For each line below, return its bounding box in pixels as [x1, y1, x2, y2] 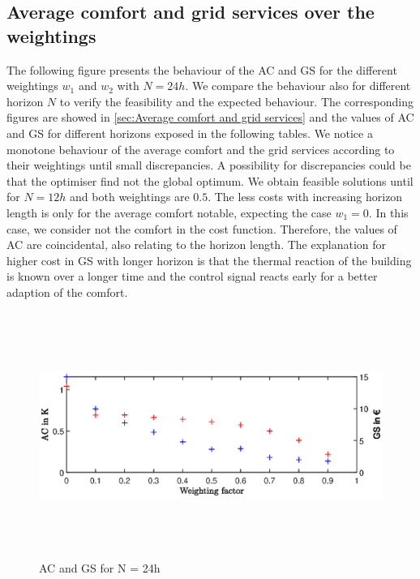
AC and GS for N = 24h [39, 560, 161, 577]
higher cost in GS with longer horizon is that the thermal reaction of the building [6, 251, 412, 268]
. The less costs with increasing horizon [208, 188, 403, 205]
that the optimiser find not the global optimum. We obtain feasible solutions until [6, 172, 414, 189]
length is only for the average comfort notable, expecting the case [6, 204, 332, 221]
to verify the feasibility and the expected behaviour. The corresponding [59, 92, 414, 109]
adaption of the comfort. [6, 283, 128, 300]
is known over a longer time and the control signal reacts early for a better [6, 268, 378, 285]
